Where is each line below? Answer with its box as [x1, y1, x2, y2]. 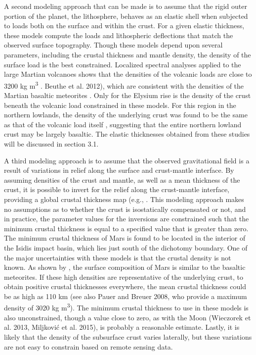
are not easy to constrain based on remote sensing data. [4, 341, 173, 352]
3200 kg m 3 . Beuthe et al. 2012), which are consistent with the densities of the [4, 79, 244, 91]
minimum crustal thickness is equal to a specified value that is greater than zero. [4, 223, 249, 233]
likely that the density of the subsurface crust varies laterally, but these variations [4, 331, 252, 342]
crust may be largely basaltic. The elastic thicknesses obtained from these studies [4, 129, 250, 139]
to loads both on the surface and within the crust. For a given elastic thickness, [4, 20, 245, 31]
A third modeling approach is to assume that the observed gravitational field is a [4, 155, 250, 165]
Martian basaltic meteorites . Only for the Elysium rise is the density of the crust [4, 90, 251, 100]
